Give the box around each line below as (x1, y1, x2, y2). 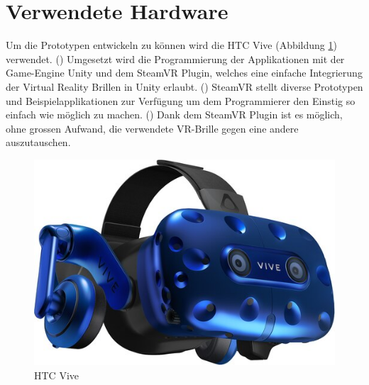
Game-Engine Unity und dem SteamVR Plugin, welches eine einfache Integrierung (6, 65, 363, 80)
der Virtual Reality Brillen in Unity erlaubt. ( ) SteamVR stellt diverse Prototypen (6, 79, 363, 94)
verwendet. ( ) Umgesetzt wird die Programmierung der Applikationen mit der (6, 51, 345, 66)
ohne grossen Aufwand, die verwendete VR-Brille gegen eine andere (6, 121, 299, 135)
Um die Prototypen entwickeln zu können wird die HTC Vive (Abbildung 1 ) (6, 38, 337, 52)
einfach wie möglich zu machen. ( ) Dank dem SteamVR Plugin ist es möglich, (6, 107, 343, 122)
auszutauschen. (6, 135, 71, 150)
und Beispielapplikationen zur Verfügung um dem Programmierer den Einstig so (6, 93, 356, 108)
